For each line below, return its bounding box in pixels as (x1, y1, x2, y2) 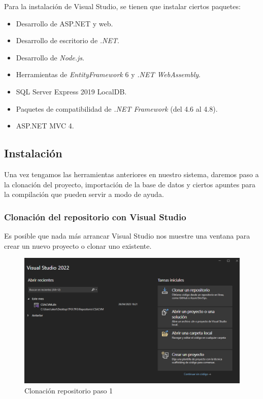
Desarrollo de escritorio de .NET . (16, 35, 119, 46)
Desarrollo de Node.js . (16, 52, 84, 62)
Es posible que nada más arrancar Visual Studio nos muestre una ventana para (4, 230, 250, 241)
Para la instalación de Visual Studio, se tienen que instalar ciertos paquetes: (4, 1, 241, 11)
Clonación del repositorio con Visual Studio (4, 210, 186, 223)
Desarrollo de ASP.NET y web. (16, 18, 113, 28)
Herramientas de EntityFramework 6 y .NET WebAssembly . (16, 69, 201, 80)
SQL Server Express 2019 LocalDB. (16, 86, 127, 96)
